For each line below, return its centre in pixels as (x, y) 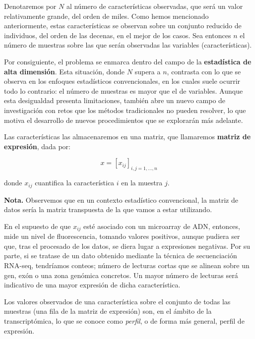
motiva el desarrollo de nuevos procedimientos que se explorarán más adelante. (124, 120)
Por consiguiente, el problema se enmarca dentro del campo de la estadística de (128, 61)
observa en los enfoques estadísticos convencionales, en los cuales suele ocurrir (122, 81)
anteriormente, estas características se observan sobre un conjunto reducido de (123, 26)
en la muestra (142, 183)
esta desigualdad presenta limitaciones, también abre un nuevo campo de (115, 100)
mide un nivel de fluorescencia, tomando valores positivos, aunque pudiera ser (122, 236)
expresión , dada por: (37, 146)
